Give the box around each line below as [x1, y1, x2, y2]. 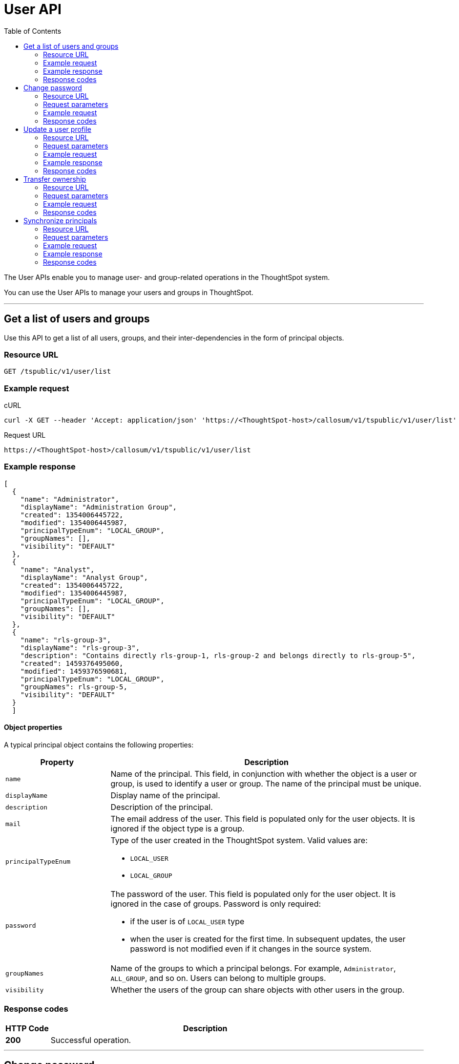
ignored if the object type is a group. [110, 824, 245, 834]
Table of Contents [4, 26, 62, 35]
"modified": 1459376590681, [20, 667, 127, 675]
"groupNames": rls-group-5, [20, 682, 127, 691]
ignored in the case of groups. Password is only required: [110, 899, 321, 909]
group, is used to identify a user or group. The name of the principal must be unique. [110, 779, 421, 789]
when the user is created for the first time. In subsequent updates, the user [130, 934, 406, 944]
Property [40, 757, 74, 767]
